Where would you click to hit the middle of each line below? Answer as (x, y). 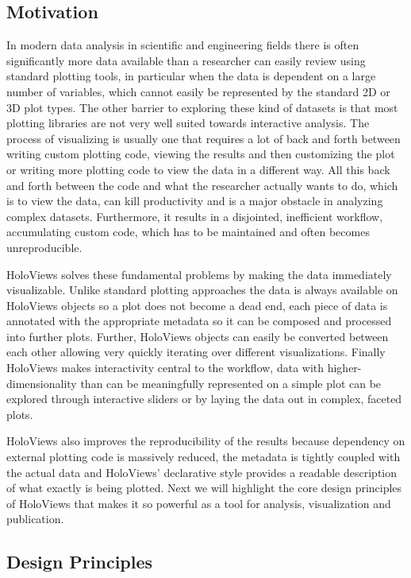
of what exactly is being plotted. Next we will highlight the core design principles (204, 488)
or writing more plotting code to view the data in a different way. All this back (198, 169)
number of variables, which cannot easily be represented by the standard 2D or (198, 91)
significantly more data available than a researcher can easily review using (186, 60)
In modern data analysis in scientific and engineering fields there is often (183, 45)
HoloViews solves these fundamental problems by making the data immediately (199, 274)
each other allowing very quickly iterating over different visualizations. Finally (196, 352)
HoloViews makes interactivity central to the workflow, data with (165, 368)
